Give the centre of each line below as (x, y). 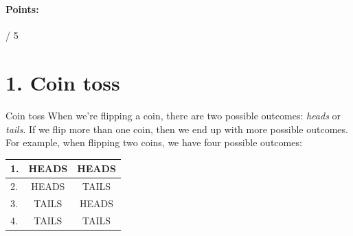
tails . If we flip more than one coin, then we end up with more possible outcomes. (177, 129)
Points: (22, 9)
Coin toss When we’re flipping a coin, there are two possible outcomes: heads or (173, 116)
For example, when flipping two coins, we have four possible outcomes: (154, 142)
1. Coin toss (63, 83)
